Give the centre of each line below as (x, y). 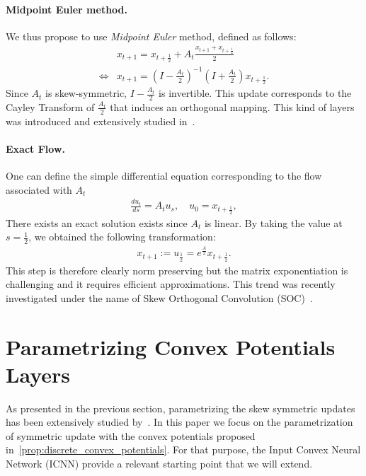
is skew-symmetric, (86, 93)
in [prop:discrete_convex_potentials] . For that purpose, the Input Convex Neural (183, 449)
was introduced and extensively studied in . (101, 121)
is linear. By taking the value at (273, 222)
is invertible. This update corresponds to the (255, 93)
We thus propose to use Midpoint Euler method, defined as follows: (151, 36)
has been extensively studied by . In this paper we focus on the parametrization (179, 422)
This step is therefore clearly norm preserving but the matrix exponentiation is (177, 270)
